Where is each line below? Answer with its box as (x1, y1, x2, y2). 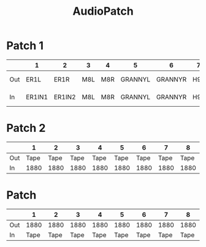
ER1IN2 (53, 93, 76, 101)
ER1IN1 (25, 93, 48, 101)
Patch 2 (6, 121, 46, 135)
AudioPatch (72, 4, 134, 18)
